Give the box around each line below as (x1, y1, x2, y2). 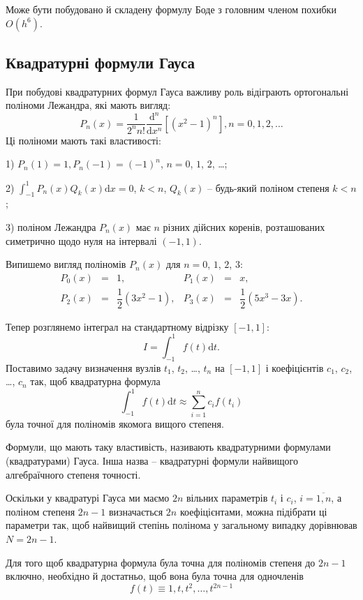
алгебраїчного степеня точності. (6, 467, 141, 481)
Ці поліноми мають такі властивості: (6, 133, 161, 147)
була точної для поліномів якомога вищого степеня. (6, 416, 224, 430)
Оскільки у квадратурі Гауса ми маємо (6, 490, 170, 505)
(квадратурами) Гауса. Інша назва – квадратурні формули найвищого (6, 453, 298, 467)
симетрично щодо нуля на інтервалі (6, 233, 157, 248)
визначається (108, 504, 163, 518)
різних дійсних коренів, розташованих (163, 219, 325, 234)
